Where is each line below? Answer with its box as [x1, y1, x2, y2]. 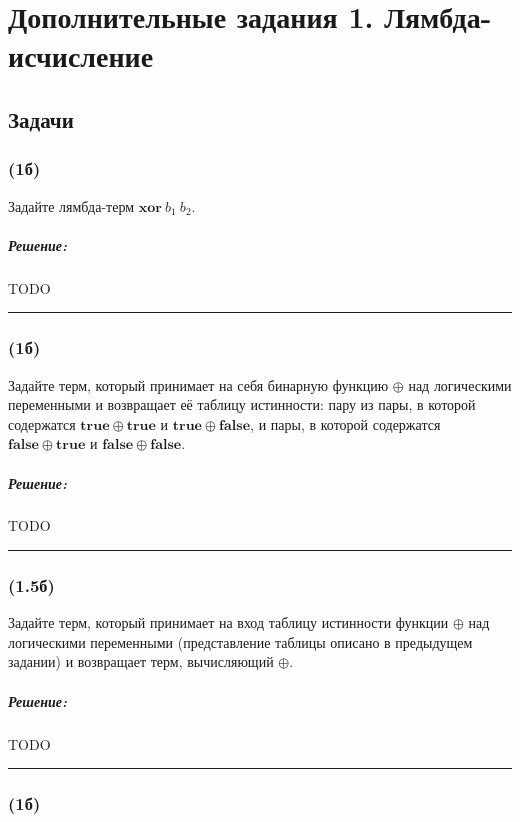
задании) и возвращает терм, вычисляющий [8, 651, 274, 672]
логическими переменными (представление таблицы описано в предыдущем [8, 631, 473, 652]
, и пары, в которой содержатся [250, 413, 441, 434]
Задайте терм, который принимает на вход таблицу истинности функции [8, 612, 449, 633]
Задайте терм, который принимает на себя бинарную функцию [8, 374, 389, 395]
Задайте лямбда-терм [8, 195, 135, 216]
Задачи [8, 103, 74, 134]
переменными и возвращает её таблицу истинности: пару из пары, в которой [8, 394, 476, 415]
